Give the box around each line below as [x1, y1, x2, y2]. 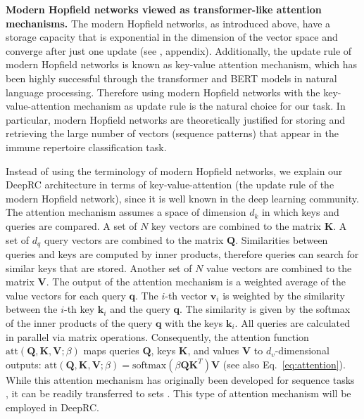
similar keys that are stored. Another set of [6, 260, 192, 275]
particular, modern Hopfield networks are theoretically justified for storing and [6, 112, 346, 127]
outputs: [6, 356, 42, 371]
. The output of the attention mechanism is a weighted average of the [46, 274, 346, 289]
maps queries [83, 343, 139, 358]
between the [6, 302, 58, 316]
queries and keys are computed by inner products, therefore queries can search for [6, 246, 359, 261]
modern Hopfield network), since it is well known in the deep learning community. [6, 191, 359, 205]
